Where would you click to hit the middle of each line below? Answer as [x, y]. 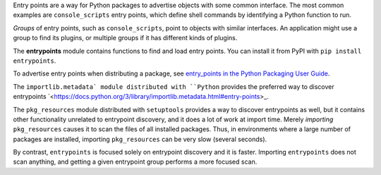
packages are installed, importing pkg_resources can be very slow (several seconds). [140, 139]
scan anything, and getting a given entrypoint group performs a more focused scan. [135, 162]
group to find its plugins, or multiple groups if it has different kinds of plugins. [125, 38]
